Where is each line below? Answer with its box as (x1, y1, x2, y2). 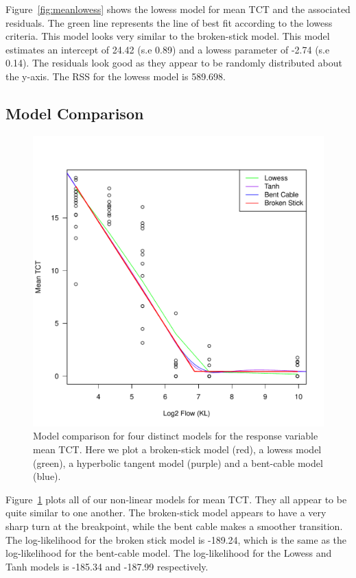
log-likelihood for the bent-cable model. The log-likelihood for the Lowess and (5, 546, 332, 560)
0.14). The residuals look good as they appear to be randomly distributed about (5, 56, 342, 70)
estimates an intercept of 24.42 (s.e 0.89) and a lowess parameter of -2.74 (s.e (5, 42, 330, 56)
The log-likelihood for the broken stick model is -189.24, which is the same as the (5, 532, 347, 546)
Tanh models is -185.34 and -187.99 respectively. (5, 559, 209, 573)
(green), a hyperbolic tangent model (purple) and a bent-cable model (33, 455, 323, 470)
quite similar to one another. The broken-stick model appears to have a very (5, 505, 327, 520)
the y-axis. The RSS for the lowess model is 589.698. (5, 69, 226, 83)
